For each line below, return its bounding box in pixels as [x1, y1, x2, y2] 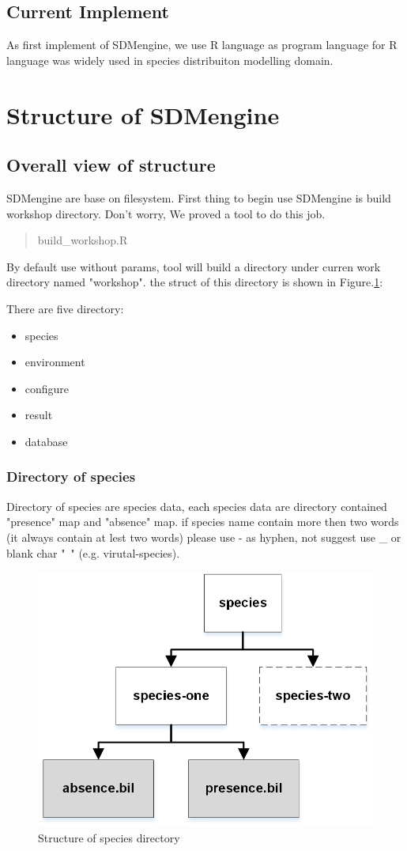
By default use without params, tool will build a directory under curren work [6, 258, 381, 274]
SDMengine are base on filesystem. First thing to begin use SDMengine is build [6, 189, 391, 206]
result [24, 407, 53, 423]
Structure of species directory [38, 830, 180, 846]
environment [24, 354, 85, 370]
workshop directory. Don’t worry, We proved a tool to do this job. [6, 205, 326, 221]
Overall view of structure [6, 153, 216, 177]
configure [24, 380, 70, 396]
